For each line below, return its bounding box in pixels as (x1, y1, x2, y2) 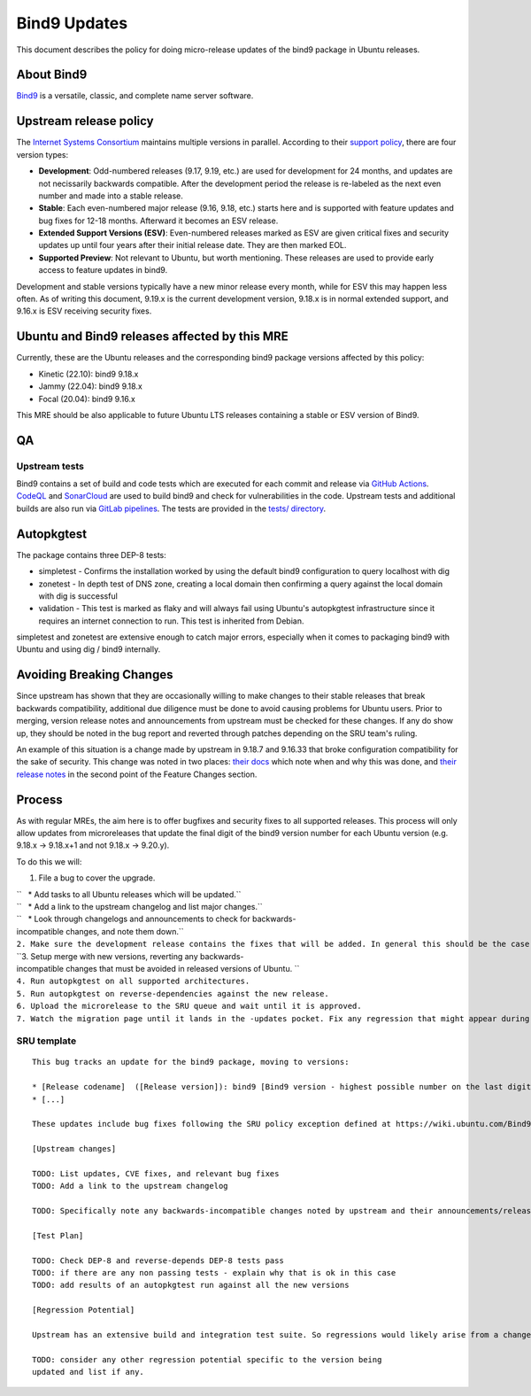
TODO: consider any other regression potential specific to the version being (32, 1354, 382, 1364)
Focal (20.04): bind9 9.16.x (38, 393, 136, 404)
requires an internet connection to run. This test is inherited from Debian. (38, 616, 304, 626)
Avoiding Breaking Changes (16, 667, 173, 682)
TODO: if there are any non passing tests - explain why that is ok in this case (32, 1268, 396, 1278)
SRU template (16, 1035, 77, 1047)
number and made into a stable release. (38, 190, 183, 201)
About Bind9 (16, 67, 88, 82)
